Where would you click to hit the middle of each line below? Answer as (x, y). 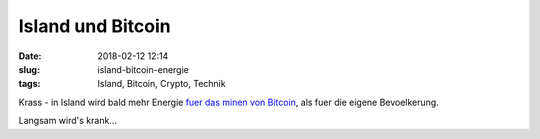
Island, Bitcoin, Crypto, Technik (161, 84)
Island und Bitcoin (95, 26)
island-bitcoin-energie (143, 69)
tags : (29, 84)
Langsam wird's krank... (67, 121)
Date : (30, 56)
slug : (29, 69)
